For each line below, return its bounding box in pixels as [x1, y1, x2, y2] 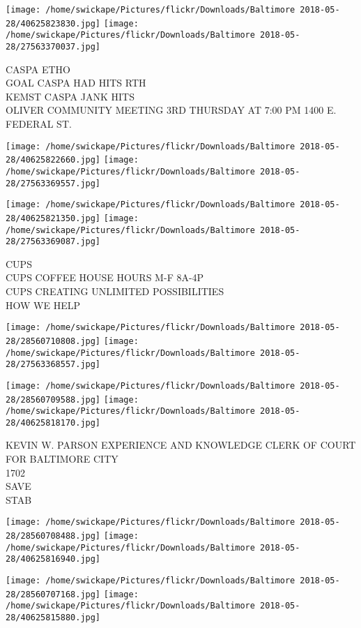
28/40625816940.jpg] [6, 554, 101, 565]
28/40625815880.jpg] [6, 613, 101, 623]
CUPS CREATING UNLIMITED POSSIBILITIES [6, 284, 224, 299]
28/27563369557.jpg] [6, 178, 101, 188]
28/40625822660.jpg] [6, 155, 101, 165]
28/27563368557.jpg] [6, 359, 101, 370]
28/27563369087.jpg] [6, 237, 101, 247]
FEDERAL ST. [6, 117, 72, 130]
